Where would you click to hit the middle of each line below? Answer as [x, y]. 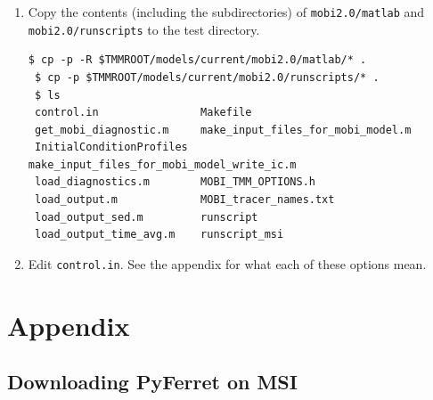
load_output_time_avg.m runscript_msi [159, 235]
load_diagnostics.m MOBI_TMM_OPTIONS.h [175, 182]
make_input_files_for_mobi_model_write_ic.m [162, 164]
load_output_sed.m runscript [146, 217]
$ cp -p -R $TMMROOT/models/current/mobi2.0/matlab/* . [197, 60]
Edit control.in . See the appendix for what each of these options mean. [227, 263]
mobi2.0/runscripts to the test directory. [144, 29]
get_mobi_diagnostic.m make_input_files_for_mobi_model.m [223, 130]
